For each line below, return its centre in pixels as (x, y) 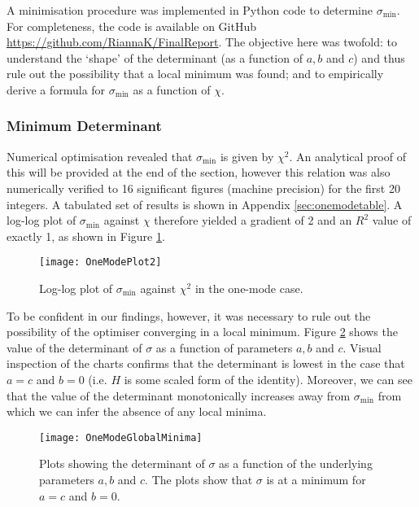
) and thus (379, 57)
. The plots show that (199, 479)
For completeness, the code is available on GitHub (131, 26)
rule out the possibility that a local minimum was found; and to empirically (195, 74)
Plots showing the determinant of (122, 463)
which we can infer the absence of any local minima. (137, 411)
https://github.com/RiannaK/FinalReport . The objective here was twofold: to (202, 42)
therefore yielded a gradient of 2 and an (253, 220)
